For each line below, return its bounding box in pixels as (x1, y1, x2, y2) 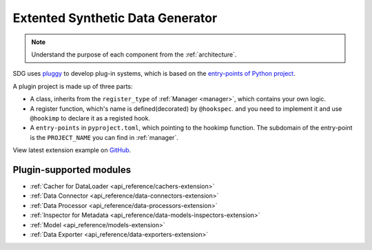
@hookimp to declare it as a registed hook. (30, 114, 151, 122)
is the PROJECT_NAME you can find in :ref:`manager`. (30, 133, 178, 141)
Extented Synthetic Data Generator (12, 10, 218, 25)
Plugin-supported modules (12, 164, 131, 176)
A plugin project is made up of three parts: (12, 82, 133, 90)
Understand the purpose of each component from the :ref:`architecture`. (31, 50, 237, 59)
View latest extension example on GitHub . (12, 146, 132, 154)
